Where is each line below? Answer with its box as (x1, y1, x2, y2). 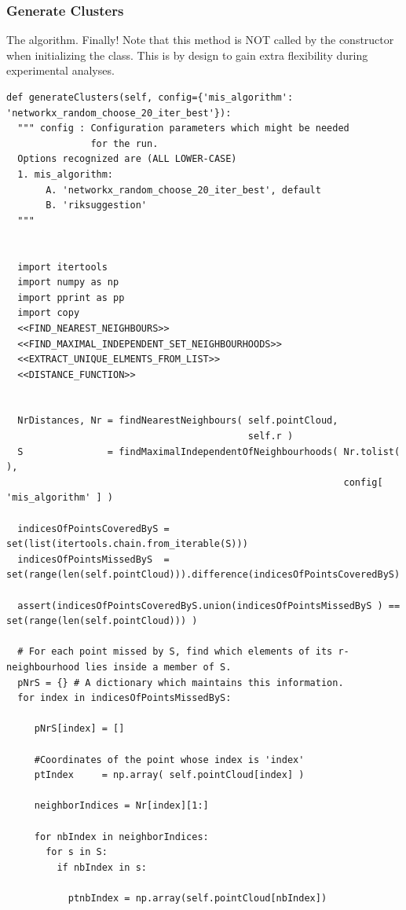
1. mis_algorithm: (17, 168, 114, 180)
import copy (17, 307, 80, 319)
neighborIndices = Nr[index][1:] (34, 800, 209, 812)
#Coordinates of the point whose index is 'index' (34, 754, 305, 765)
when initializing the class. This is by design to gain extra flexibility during (6, 46, 368, 63)
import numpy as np (17, 277, 119, 288)
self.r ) (247, 431, 294, 442)
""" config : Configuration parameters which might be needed (17, 123, 349, 134)
